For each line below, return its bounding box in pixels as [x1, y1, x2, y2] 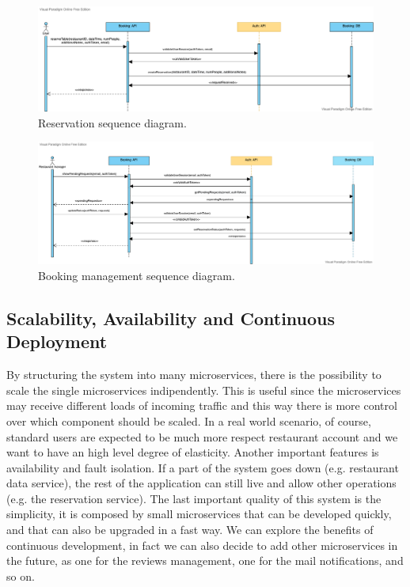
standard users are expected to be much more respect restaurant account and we [6, 428, 398, 445]
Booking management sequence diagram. [38, 267, 235, 283]
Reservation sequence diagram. [38, 114, 187, 131]
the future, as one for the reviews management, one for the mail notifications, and [6, 552, 404, 569]
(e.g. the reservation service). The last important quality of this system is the [6, 490, 382, 506]
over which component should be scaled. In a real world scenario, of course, [6, 412, 371, 429]
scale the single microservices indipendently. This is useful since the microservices [6, 381, 401, 398]
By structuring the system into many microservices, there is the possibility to [6, 366, 382, 383]
